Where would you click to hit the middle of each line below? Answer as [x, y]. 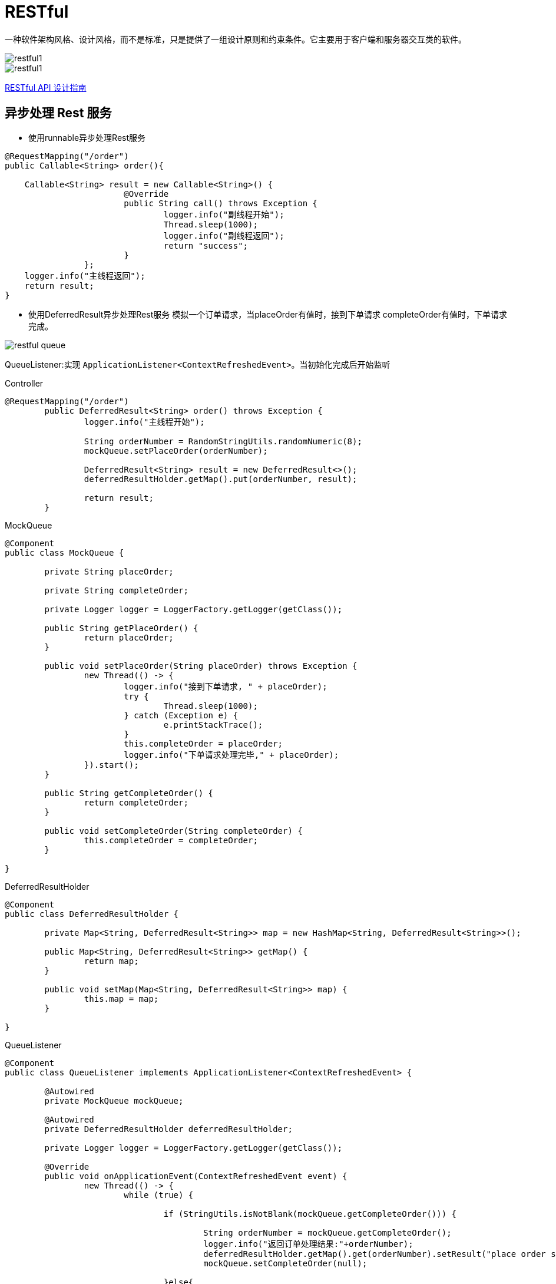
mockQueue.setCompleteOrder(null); [285, 1263]
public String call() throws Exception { [221, 203]
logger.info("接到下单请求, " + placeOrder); [226, 686]
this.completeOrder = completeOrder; [171, 840]
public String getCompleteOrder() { [129, 793]
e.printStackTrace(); [213, 724]
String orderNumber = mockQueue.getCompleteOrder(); [327, 1232]
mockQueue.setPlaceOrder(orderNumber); [176, 450]
